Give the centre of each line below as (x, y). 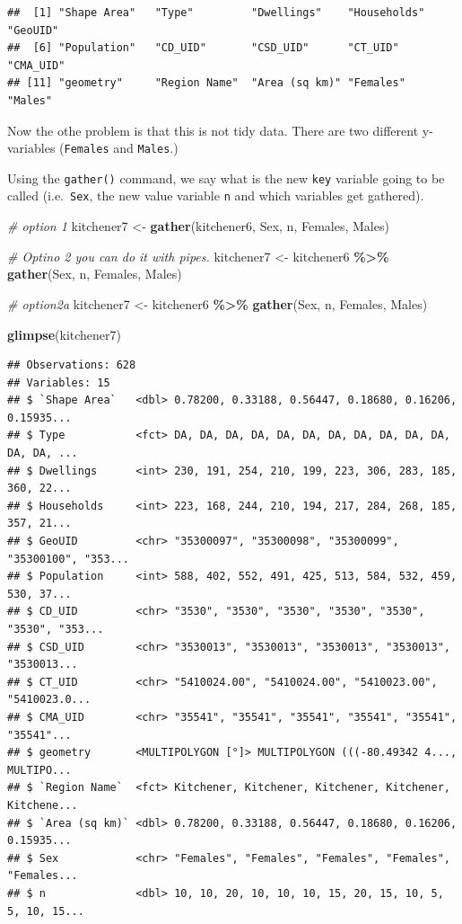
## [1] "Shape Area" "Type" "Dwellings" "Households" (216, 13)
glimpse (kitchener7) (65, 334)
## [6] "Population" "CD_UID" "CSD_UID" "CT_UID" (203, 48)
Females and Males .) (121, 148)
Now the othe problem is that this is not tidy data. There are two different (213, 130)
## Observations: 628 (72, 365)
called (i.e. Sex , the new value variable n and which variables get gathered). (216, 195)
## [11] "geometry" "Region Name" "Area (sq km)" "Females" (206, 83)
